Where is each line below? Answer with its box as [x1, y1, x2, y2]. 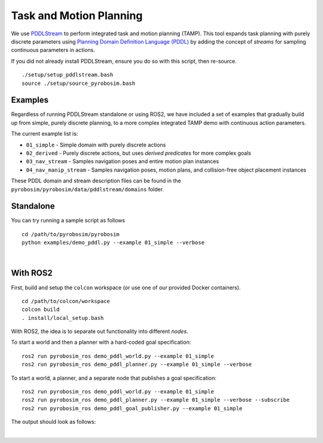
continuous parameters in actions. [11, 47, 96, 54]
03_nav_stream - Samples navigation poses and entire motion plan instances [26, 158, 220, 165]
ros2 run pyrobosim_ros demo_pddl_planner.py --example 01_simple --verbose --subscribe [22, 396, 290, 404]
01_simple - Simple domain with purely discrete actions [26, 141, 166, 148]
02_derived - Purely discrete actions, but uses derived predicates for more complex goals [26, 149, 251, 157]
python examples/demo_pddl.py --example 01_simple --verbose [22, 239, 205, 246]
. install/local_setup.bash [22, 314, 104, 321]
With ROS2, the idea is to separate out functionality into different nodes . [11, 328, 188, 335]
